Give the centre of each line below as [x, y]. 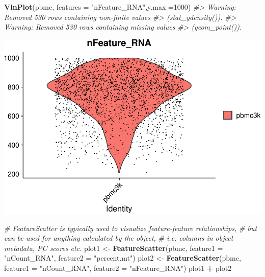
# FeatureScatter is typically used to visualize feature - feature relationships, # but [131, 228]
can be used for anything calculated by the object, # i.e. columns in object [119, 238]
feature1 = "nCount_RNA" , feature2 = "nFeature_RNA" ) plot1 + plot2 [118, 268]
